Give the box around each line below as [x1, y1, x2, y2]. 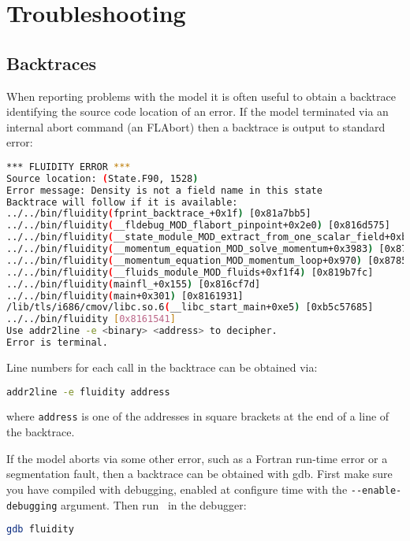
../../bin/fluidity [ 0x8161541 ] [6, 313, 176, 325]
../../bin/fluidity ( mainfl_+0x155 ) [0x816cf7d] [6, 278, 261, 290]
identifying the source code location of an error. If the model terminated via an [6, 103, 389, 120]
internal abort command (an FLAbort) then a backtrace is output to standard [6, 118, 386, 135]
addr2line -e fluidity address [6, 386, 170, 398]
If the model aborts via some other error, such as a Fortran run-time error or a [6, 450, 388, 466]
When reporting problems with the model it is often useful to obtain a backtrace [6, 87, 396, 104]
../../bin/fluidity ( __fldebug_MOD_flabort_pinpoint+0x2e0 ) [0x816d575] [6, 220, 390, 232]
